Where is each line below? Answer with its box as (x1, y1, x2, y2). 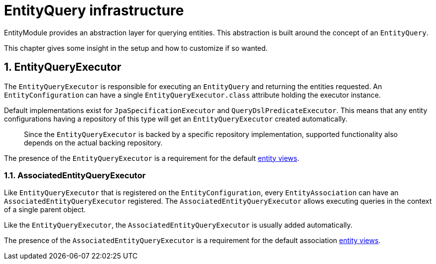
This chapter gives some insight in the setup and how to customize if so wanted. (4, 43, 268, 52)
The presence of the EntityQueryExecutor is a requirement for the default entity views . (4, 153, 299, 162)
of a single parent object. (4, 205, 86, 214)
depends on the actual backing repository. (24, 138, 163, 147)
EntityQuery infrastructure (4, 2, 184, 19)
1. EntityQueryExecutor (4, 61, 122, 74)
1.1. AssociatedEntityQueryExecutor (4, 170, 146, 180)
